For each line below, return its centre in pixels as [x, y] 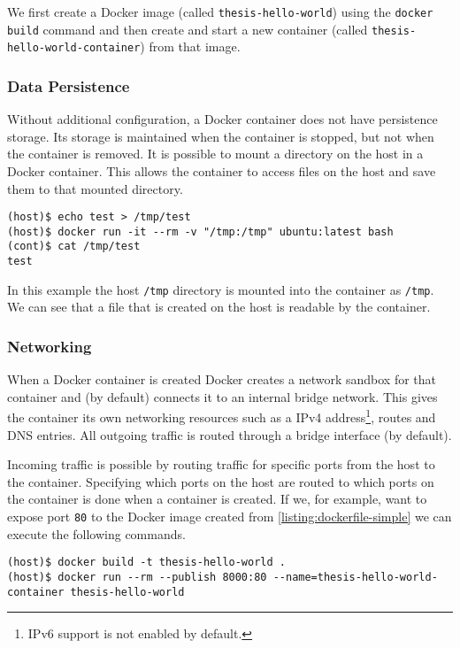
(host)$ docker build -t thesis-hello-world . [146, 563]
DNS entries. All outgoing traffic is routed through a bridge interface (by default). [230, 434]
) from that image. [190, 46]
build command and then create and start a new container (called [188, 29]
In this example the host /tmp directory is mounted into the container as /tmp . [221, 289]
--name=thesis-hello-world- [355, 577]
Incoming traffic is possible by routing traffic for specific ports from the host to [221, 464]
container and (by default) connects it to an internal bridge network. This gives [222, 396]
